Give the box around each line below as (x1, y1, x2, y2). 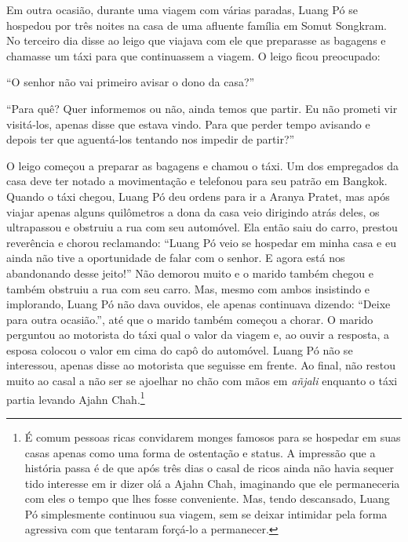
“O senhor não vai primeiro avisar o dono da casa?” (6, 74, 255, 90)
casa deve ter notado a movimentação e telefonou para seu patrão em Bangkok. (6, 173, 388, 189)
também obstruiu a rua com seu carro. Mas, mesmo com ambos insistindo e (6, 280, 370, 296)
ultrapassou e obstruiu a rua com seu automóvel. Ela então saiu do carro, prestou (6, 219, 398, 235)
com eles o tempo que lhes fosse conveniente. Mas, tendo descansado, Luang (24, 490, 390, 507)
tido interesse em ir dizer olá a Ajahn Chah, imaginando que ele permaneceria (24, 475, 400, 491)
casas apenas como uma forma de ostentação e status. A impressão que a (24, 444, 376, 460)
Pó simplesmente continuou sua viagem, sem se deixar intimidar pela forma (24, 505, 388, 522)
